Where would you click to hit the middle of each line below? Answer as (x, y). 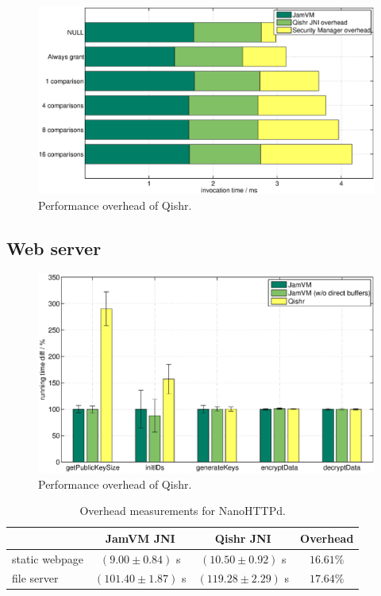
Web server (54, 248)
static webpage (48, 558)
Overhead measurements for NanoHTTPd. (183, 511)
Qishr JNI (243, 538)
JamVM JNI (140, 538)
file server (35, 578)
